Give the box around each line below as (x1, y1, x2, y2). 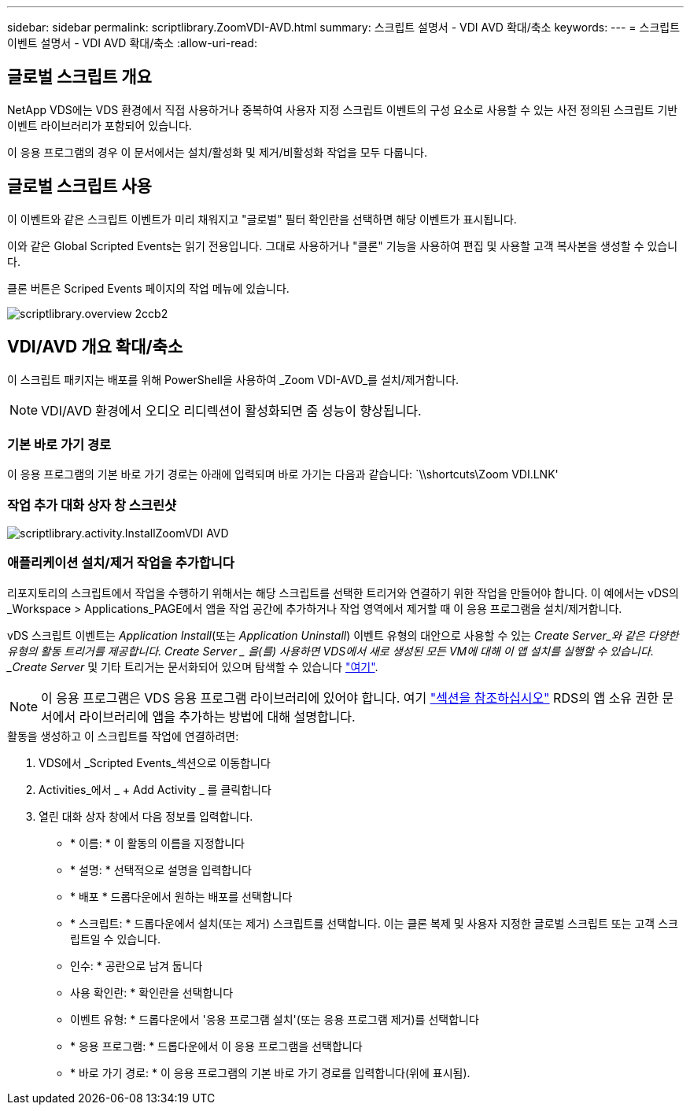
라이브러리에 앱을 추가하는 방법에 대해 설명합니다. (79, 708, 356, 725)
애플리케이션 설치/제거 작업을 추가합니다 (7, 555, 234, 571)
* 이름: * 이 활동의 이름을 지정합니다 (70, 836, 245, 850)
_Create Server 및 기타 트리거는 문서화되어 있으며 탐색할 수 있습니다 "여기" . (7, 659, 378, 674)
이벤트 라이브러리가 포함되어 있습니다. (7, 118, 192, 132)
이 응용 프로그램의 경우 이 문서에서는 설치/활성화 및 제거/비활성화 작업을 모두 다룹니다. (7, 145, 427, 159)
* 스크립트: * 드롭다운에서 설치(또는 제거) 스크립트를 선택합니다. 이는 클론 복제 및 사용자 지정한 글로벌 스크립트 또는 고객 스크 (70, 916, 678, 930)
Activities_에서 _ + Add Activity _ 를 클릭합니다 (39, 782, 271, 796)
